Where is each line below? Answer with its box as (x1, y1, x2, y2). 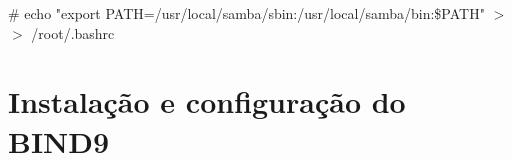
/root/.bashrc (31, 22, 115, 43)
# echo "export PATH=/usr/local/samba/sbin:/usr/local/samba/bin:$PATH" (8, 3, 485, 23)
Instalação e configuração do (8, 81, 406, 122)
